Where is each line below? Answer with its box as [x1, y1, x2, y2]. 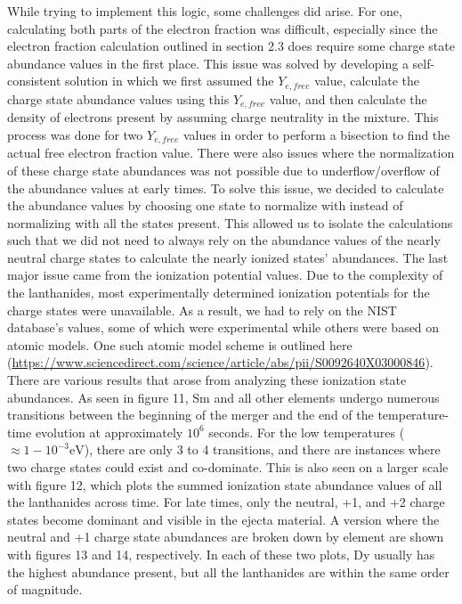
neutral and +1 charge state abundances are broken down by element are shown [7, 527, 444, 546]
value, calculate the [314, 71, 419, 90]
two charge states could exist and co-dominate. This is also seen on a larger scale [7, 458, 449, 477]
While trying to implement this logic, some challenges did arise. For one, [7, 2, 402, 20]
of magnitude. [7, 580, 83, 599]
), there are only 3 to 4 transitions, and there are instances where [84, 440, 441, 459]
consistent [7, 71, 61, 90]
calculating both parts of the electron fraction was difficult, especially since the [7, 19, 438, 37]
